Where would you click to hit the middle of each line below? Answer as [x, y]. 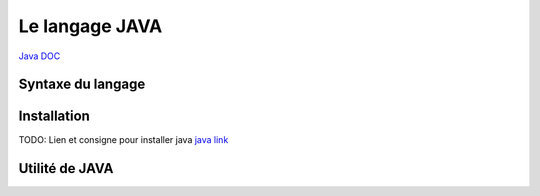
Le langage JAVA [90, 26]
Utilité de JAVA [66, 168]
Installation [54, 116]
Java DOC [39, 56]
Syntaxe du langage [82, 84]
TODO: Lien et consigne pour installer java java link [123, 140]
